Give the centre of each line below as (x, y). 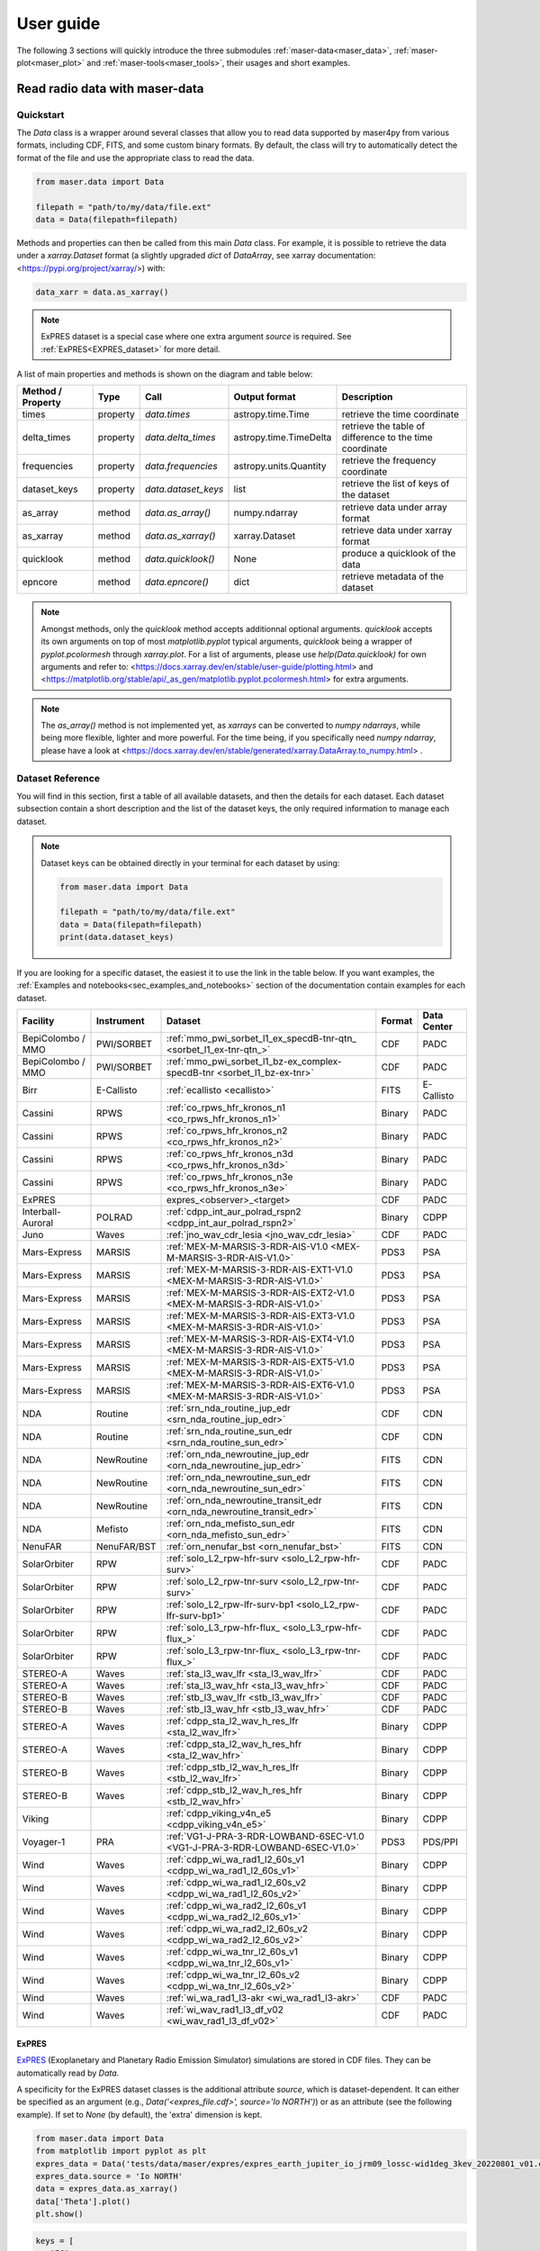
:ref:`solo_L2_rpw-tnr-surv (223, 1582)
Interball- (42, 1212)
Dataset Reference (58, 778)
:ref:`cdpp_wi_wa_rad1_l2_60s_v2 (237, 1883)
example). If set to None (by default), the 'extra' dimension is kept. (139, 2114)
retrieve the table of (383, 426)
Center (438, 1026)
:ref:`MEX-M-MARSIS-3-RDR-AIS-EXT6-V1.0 (261, 1385)
